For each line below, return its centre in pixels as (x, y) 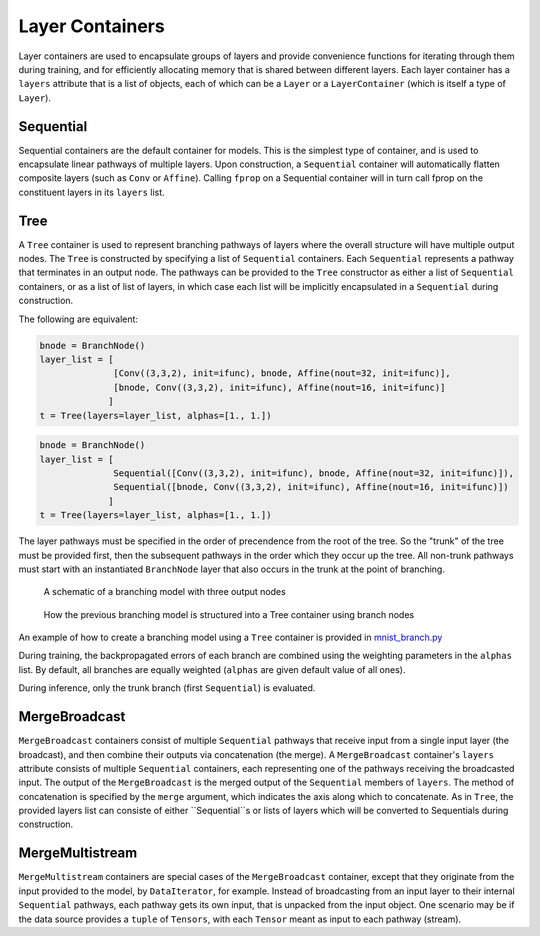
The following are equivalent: (78, 319)
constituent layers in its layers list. (91, 192)
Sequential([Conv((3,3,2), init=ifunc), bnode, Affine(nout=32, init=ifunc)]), (314, 473)
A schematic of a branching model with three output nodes (165, 592)
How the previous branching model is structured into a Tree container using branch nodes (229, 614)
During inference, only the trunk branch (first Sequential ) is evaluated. (167, 688)
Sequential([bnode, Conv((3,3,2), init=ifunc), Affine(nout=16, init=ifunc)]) (311, 487)
